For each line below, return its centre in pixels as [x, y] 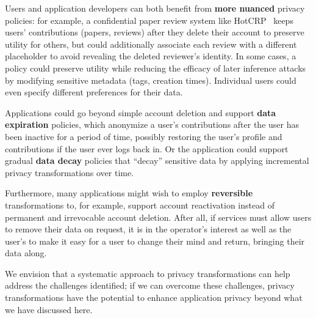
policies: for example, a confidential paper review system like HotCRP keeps [149, 20]
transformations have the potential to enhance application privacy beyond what [154, 298]
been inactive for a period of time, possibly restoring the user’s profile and [144, 136]
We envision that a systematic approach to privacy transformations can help [148, 273]
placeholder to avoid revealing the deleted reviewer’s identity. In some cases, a [151, 56]
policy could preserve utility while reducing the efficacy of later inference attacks [156, 68]
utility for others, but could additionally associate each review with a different [151, 44]
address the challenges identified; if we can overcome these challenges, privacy [150, 285]
